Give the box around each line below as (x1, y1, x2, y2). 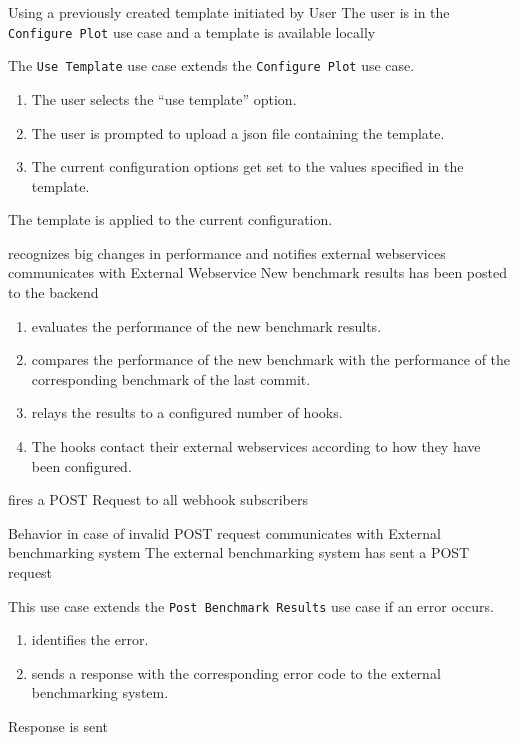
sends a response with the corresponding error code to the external (31, 662, 441, 683)
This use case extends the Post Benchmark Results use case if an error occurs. (8, 595, 494, 616)
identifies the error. (31, 629, 149, 650)
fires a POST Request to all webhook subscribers (8, 489, 308, 510)
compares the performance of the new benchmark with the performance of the (31, 349, 511, 370)
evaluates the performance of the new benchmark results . (31, 315, 382, 336)
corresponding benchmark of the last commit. (31, 368, 311, 389)
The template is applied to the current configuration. (8, 209, 333, 230)
